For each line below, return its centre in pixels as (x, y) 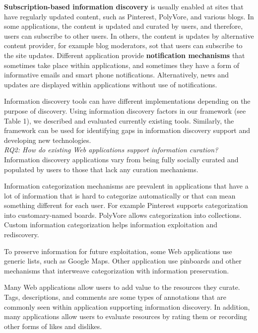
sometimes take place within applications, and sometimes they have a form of (122, 65)
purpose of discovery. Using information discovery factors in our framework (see (125, 110)
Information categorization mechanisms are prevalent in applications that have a (126, 186)
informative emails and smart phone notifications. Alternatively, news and (117, 75)
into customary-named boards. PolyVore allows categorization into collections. (123, 215)
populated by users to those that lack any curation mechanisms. (101, 169)
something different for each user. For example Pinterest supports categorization (126, 205)
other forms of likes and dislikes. (53, 326)
